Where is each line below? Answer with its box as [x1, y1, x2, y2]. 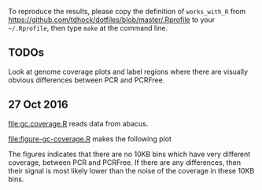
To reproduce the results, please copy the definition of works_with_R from [8, 7, 246, 16]
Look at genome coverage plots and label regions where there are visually [8, 67, 249, 76]
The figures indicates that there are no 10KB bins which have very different [8, 149, 251, 159]
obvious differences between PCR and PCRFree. [8, 75, 165, 85]
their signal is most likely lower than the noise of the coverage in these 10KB [8, 166, 255, 175]
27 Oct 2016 [8, 98, 68, 111]
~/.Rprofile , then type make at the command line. [8, 24, 168, 32]
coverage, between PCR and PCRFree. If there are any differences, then [8, 157, 242, 167]
